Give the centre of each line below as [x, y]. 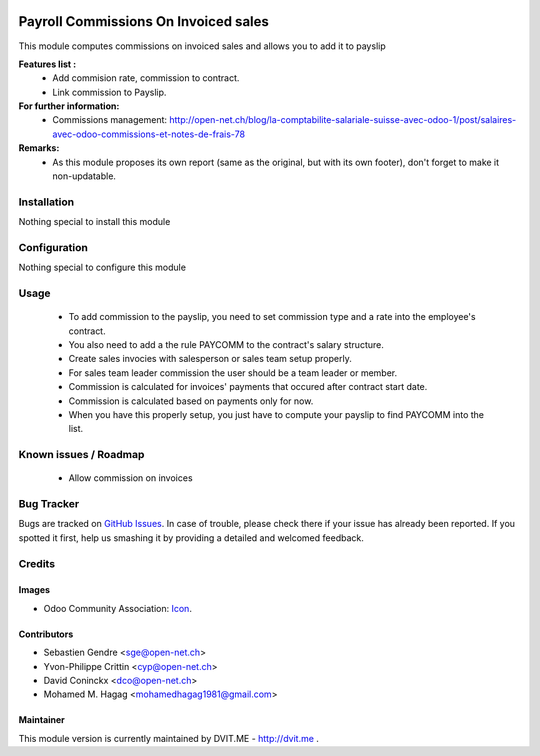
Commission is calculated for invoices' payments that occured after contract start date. [248, 387]
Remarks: [39, 148]
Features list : [47, 64]
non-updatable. [84, 176]
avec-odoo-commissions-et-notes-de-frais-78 [148, 134]
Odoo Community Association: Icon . [117, 608]
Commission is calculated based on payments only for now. [191, 401]
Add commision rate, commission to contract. [146, 78]
